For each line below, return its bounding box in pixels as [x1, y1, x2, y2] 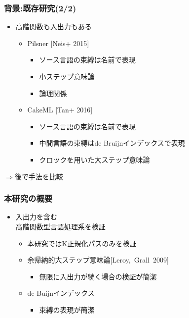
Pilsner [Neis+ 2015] [27, 38, 89, 48]
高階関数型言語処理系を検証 [15, 221, 106, 231]
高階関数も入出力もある [15, 21, 92, 32]
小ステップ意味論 [39, 71, 95, 81]
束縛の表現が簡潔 [39, 304, 95, 315]
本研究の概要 [4, 192, 53, 205]
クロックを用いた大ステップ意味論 [39, 154, 150, 164]
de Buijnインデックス [27, 288, 95, 298]
